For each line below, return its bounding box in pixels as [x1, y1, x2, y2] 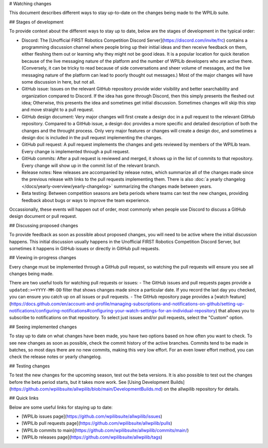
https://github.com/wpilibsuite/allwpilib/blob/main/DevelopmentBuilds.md [10, 386, 161, 392]
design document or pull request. [9, 213, 77, 219]
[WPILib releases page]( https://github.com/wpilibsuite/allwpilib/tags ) [21, 434, 162, 440]
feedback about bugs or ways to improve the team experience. [21, 197, 150, 203]
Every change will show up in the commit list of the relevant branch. [21, 162, 160, 169]
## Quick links [9, 395, 39, 401]
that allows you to [218, 308, 255, 314]
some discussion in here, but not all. [21, 79, 95, 85]
